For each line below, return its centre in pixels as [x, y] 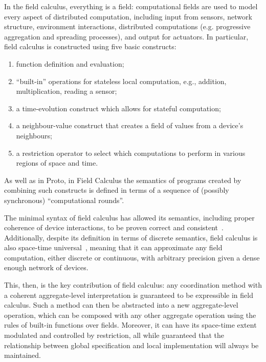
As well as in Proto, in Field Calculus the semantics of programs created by [123, 180]
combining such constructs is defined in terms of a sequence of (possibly [117, 190]
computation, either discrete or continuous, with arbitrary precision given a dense [132, 257]
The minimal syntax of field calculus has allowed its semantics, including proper [129, 217]
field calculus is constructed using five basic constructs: [90, 46]
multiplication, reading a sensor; [66, 91]
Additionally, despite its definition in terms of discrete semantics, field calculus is [131, 237]
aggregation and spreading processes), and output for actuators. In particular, [126, 36]
